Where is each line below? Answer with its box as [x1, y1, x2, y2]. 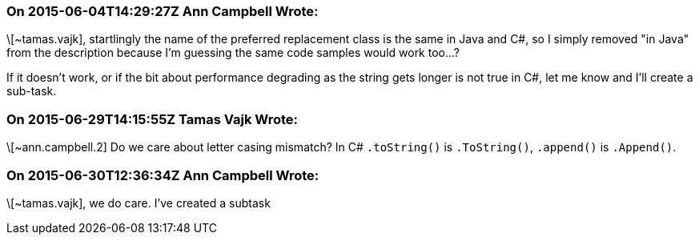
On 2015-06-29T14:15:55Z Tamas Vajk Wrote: [6, 110, 299, 127]
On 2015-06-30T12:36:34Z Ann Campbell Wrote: [6, 167, 319, 183]
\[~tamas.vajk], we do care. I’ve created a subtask [6, 195, 271, 210]
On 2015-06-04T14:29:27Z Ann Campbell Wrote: [6, 3, 319, 19]
